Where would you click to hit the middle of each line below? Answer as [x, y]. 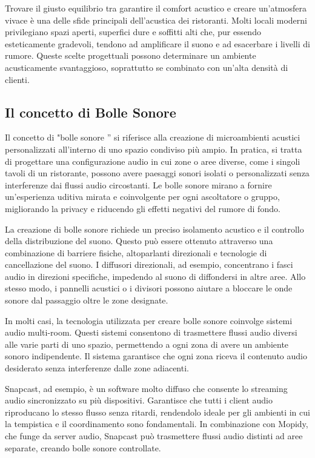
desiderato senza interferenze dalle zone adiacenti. [97, 368]
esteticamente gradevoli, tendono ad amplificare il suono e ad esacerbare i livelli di [157, 43]
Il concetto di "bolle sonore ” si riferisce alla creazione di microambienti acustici [153, 137]
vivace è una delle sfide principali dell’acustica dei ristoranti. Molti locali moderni [156, 20]
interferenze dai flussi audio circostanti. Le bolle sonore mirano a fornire [138, 184]
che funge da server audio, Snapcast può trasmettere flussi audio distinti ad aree [154, 436]
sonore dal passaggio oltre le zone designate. [87, 300]
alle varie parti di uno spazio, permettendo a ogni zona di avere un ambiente [147, 344]
